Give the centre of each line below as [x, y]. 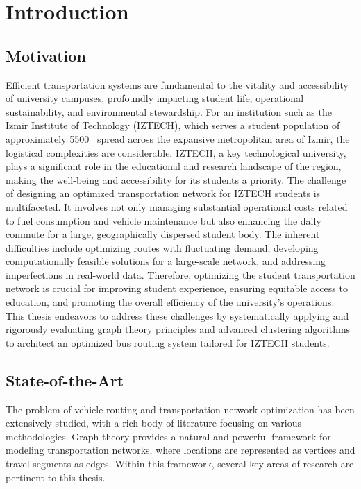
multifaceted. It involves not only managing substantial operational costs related [177, 206]
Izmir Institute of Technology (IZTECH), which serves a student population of [173, 125]
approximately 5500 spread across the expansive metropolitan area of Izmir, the [178, 138]
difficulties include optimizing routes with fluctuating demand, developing [162, 247]
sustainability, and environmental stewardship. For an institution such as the [169, 111]
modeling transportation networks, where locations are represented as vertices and [180, 450]
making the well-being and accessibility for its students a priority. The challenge [176, 179]
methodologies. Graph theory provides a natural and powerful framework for [168, 436]
